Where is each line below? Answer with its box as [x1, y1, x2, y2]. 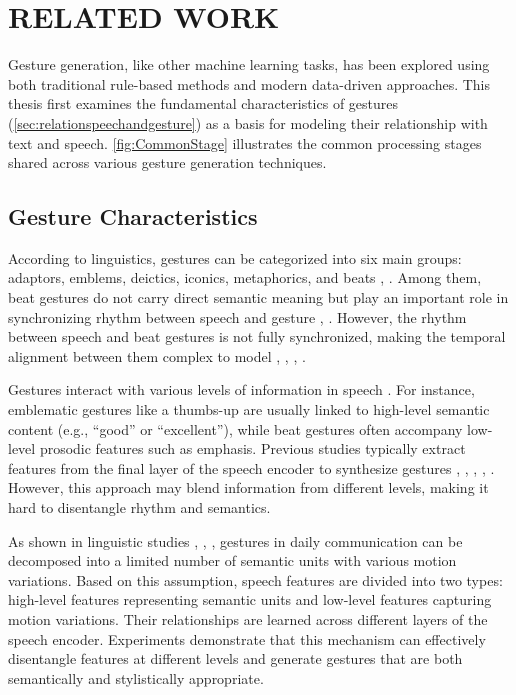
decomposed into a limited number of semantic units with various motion [8, 550, 457, 571]
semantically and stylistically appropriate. [8, 667, 264, 688]
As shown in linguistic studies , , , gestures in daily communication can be [8, 530, 463, 551]
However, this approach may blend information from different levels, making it [8, 477, 489, 498]
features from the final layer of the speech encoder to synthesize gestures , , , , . [8, 457, 495, 478]
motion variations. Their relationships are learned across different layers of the [8, 608, 488, 629]
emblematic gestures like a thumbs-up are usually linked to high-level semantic [8, 399, 490, 420]
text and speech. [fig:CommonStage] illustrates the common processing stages [8, 132, 482, 153]
